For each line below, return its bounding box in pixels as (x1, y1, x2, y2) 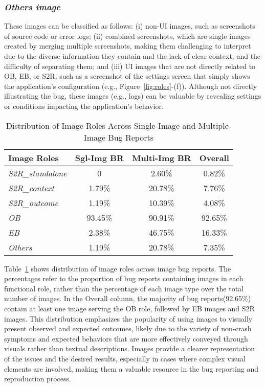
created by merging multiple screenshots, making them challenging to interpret (4, 40, 251, 51)
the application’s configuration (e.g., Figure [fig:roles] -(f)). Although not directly (4, 80, 257, 91)
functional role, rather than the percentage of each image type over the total (4, 283, 244, 293)
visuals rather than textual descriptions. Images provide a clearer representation (4, 343, 255, 354)
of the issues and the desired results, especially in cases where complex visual (4, 353, 246, 363)
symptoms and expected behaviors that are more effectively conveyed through (4, 333, 248, 344)
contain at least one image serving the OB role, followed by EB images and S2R (4, 303, 255, 313)
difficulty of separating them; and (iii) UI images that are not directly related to (4, 60, 256, 71)
